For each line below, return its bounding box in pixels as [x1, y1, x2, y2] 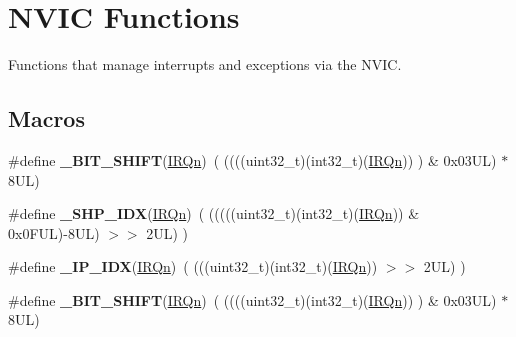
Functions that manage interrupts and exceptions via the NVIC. [8, 54, 402, 75]
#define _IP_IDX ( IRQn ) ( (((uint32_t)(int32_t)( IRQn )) [8, 256, 378, 277]
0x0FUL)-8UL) [8, 222, 100, 243]
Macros [8, 103, 85, 134]
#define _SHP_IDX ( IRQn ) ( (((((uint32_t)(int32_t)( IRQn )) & [8, 203, 420, 224]
